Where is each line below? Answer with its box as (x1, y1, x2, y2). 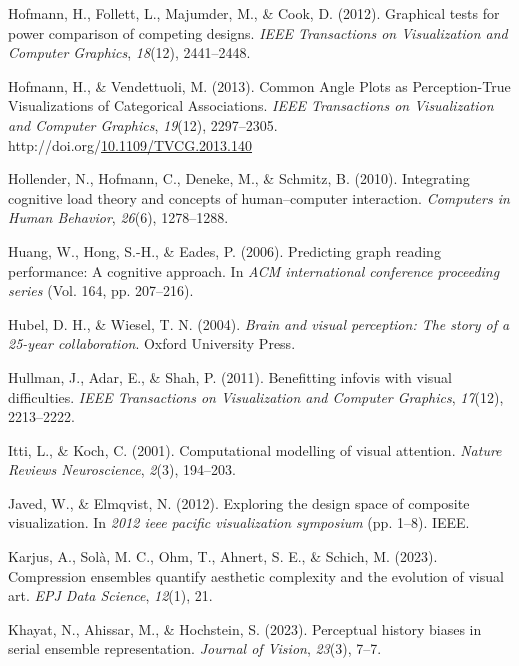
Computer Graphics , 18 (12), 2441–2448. (8, 42, 251, 63)
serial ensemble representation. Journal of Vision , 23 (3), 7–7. (8, 638, 382, 659)
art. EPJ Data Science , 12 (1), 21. (8, 585, 213, 606)
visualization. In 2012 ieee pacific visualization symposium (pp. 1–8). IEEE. (8, 512, 470, 533)
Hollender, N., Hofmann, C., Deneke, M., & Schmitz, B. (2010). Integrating (8, 168, 470, 189)
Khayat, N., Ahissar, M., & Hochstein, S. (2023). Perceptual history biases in (8, 618, 482, 639)
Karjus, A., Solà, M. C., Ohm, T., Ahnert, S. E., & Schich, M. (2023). (8, 546, 438, 567)
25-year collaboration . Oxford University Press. (8, 333, 296, 354)
